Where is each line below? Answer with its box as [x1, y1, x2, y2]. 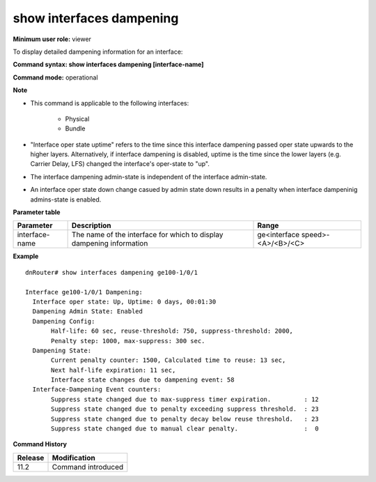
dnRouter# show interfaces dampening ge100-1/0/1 [25, 269, 198, 276]
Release [17, 453, 45, 462]
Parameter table [13, 208, 61, 216]
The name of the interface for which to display [71, 230, 224, 240]
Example [13, 252, 39, 261]
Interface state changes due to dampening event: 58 [51, 376, 235, 384]
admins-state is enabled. [30, 195, 102, 204]
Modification [52, 453, 95, 462]
